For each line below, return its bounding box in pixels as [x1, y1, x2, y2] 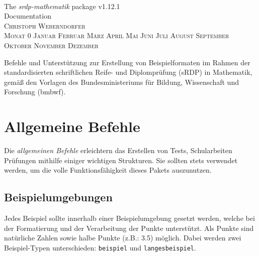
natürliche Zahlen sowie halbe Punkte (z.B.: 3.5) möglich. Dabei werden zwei [4, 232, 241, 243]
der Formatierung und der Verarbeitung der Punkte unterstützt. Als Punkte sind [4, 222, 254, 233]
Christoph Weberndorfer [4, 20, 85, 31]
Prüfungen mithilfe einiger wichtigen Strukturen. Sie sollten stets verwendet [4, 155, 238, 165]
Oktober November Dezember [4, 40, 99, 50]
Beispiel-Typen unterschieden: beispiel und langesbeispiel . [4, 242, 196, 252]
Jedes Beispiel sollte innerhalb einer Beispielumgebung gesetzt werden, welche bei [4, 213, 255, 223]
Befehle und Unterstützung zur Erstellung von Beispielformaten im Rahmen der [4, 57, 250, 67]
